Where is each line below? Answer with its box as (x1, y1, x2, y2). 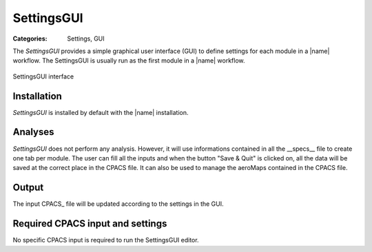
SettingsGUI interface (12, 72, 74, 81)
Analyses (12, 126, 54, 138)
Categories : (12, 34, 48, 43)
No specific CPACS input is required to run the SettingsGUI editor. (12, 236, 199, 244)
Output (12, 182, 44, 193)
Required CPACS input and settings (12, 218, 167, 230)
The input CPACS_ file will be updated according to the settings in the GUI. (12, 200, 224, 208)
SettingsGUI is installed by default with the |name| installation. (12, 108, 189, 116)
